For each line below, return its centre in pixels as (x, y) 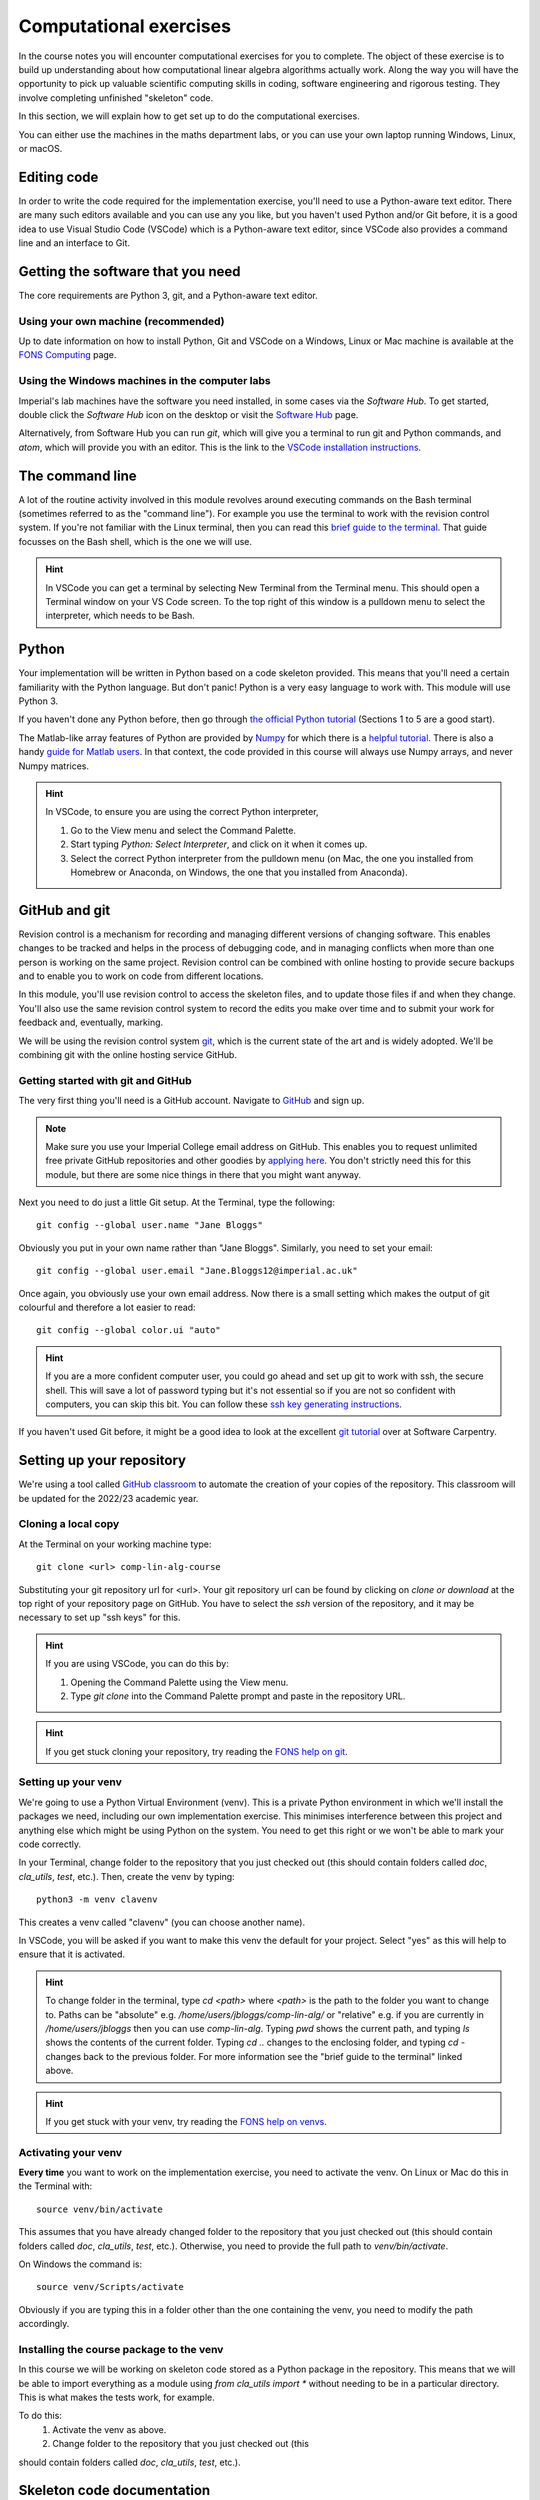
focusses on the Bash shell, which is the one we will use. (135, 541)
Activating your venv (70, 2152)
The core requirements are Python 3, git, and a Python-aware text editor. (168, 295)
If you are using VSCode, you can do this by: (137, 1664)
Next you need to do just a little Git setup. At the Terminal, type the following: (176, 1202)
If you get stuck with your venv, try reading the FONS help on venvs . (186, 2121)
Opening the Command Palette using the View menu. (179, 1682)
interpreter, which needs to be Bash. (120, 616)
